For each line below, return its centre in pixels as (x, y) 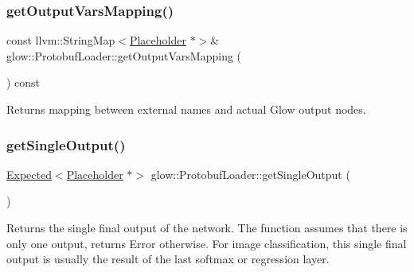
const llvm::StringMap (61, 40)
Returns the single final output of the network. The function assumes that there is (207, 227)
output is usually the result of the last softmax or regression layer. (168, 259)
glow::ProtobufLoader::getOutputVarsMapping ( (124, 55)
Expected (29, 174)
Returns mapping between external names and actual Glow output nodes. (186, 109)
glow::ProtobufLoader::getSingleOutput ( (250, 174)
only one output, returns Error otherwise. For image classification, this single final (207, 243)
